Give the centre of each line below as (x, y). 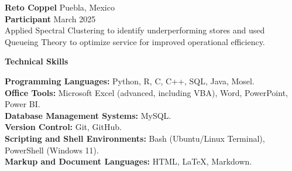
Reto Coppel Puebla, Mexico (60, 7)
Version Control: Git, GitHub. (63, 127)
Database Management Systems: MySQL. (88, 115)
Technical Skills (37, 61)
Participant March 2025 (50, 18)
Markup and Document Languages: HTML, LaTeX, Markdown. (128, 161)
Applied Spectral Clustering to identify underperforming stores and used (135, 30)
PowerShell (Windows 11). (52, 150)
